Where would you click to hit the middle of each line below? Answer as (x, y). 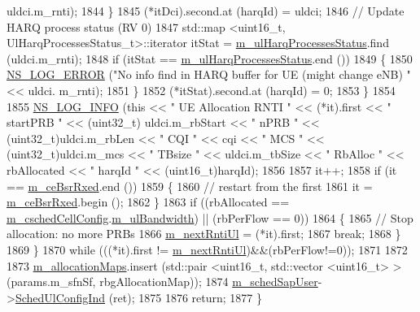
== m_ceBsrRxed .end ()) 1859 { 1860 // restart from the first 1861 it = (190, 186)
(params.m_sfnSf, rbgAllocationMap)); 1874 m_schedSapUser (162, 282)
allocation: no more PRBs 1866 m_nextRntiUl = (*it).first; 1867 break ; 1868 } (204, 234)
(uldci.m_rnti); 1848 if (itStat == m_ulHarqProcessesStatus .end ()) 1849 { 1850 (210, 58)
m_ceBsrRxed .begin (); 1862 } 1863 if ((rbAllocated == (148, 202)
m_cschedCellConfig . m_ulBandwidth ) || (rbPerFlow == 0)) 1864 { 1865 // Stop (210, 217)
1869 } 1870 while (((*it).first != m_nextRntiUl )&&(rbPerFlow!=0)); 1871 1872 (207, 249)
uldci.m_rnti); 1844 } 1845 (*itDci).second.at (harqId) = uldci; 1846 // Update (206, 11)
